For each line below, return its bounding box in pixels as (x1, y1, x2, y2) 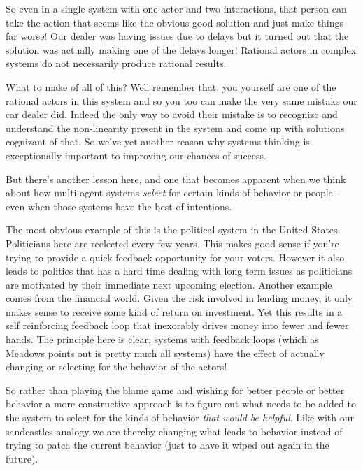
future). (6, 451, 38, 465)
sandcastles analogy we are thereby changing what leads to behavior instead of (6, 423, 343, 438)
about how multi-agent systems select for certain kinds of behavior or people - (6, 185, 340, 200)
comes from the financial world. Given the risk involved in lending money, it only (6, 291, 353, 305)
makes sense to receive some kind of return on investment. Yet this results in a (6, 304, 343, 319)
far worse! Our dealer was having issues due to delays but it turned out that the (6, 29, 349, 43)
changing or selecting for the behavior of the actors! (6, 359, 227, 374)
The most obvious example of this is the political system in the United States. (6, 222, 341, 237)
